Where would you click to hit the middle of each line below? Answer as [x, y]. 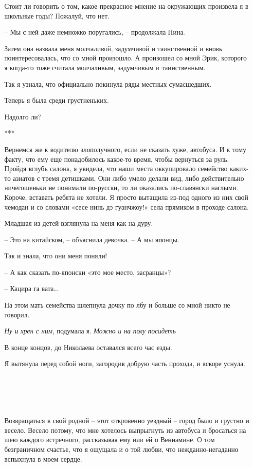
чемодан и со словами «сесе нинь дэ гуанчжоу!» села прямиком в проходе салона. [127, 206]
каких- [239, 168]
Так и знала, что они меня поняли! [56, 256]
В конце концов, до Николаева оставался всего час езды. [88, 347]
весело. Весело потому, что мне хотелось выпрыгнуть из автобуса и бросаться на [125, 430]
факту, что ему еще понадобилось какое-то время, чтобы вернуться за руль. [117, 159]
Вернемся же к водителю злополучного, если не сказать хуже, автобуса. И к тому [126, 149]
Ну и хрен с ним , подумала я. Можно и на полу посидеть [90, 331]
